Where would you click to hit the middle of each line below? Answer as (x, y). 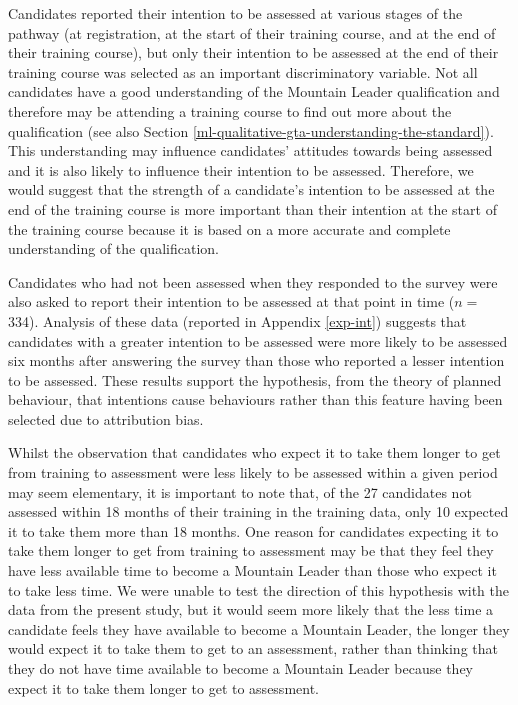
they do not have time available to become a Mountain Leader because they (240, 668)
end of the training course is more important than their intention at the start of (252, 208)
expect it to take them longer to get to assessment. (163, 687)
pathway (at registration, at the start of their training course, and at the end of (252, 32)
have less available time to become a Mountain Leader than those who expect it (252, 570)
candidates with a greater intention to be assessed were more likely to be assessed (258, 340)
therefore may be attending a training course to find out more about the (230, 110)
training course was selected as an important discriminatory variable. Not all (243, 71)
